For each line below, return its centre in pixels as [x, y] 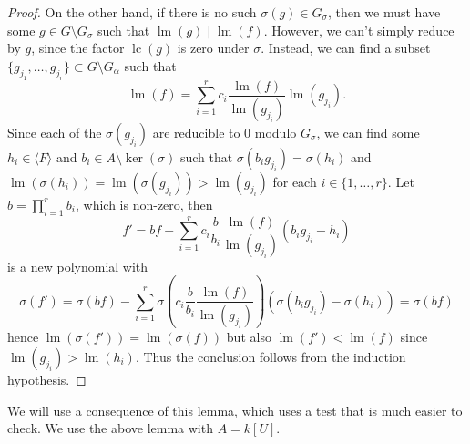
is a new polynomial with [78, 266]
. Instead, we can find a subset [346, 48]
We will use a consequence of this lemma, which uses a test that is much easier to [235, 410]
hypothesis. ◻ [47, 379]
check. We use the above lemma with [110, 428]
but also [249, 337]
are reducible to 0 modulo [225, 132]
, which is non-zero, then [144, 204]
